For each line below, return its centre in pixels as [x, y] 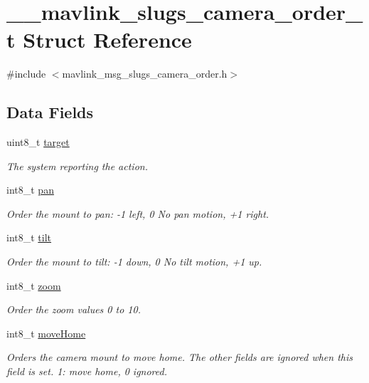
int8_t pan [30, 190]
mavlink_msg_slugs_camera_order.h [145, 74]
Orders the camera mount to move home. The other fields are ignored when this [180, 357]
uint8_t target [38, 142]
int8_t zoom [34, 285]
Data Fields [50, 112]
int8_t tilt [29, 237]
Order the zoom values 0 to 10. [74, 309]
